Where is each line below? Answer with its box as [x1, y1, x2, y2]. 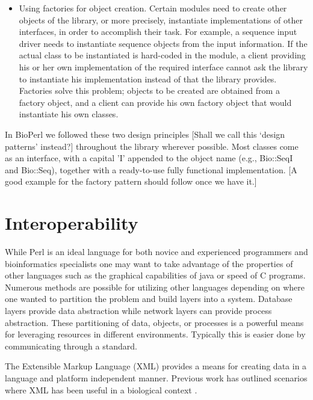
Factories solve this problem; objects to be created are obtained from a [19, 84, 280, 97]
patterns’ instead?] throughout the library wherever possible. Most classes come [5, 140, 299, 152]
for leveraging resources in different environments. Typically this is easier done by [5, 328, 306, 340]
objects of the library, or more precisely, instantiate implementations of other [19, 13, 303, 26]
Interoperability [5, 211, 138, 235]
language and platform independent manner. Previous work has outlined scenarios [5, 371, 308, 384]
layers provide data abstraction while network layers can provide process [5, 304, 272, 316]
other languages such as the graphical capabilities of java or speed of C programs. [5, 269, 306, 282]
